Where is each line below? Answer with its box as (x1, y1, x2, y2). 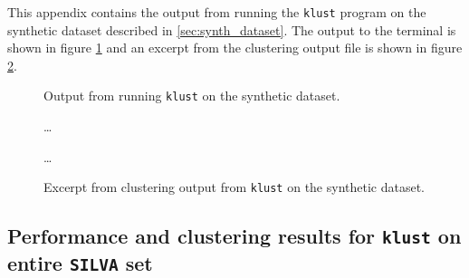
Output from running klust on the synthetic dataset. (43, 86, 340, 105)
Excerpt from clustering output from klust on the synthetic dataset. (43, 177, 426, 197)
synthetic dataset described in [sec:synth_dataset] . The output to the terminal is (7, 20, 456, 39)
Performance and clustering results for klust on (7, 222, 462, 250)
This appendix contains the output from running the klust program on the (7, 3, 426, 21)
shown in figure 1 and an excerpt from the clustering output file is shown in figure (7, 38, 463, 57)
